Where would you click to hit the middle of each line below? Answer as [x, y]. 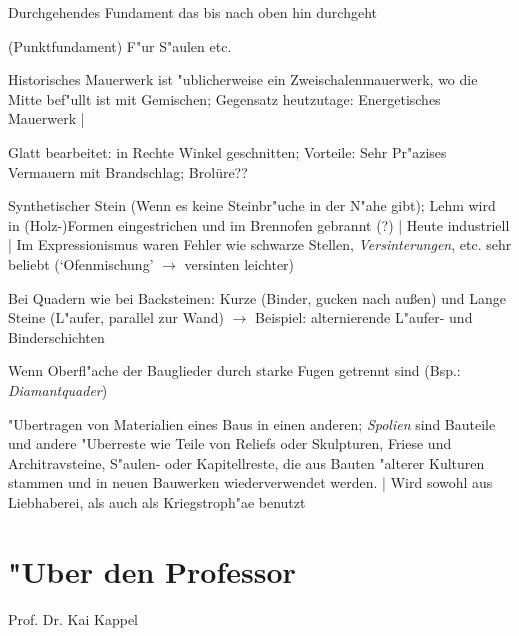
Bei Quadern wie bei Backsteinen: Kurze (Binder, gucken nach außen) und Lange [257, 297]
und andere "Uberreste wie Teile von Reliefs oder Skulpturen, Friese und [230, 443]
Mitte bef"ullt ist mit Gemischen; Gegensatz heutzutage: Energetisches [224, 98]
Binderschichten [56, 336]
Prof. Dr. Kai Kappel [73, 618]
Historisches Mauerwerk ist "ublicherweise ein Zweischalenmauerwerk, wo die [243, 79]
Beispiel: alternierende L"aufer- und [364, 317]
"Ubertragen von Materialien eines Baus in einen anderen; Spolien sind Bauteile [252, 423]
